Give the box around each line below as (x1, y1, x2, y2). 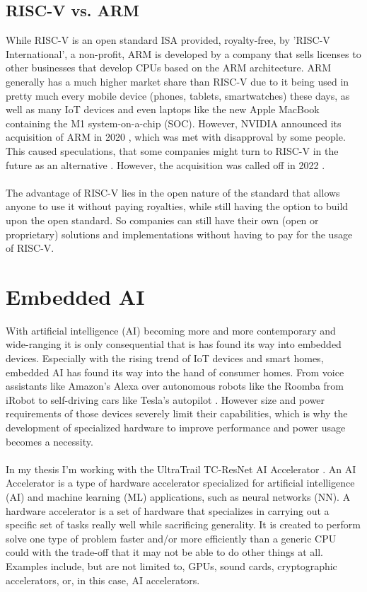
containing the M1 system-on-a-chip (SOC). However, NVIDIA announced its (6, 115, 342, 130)
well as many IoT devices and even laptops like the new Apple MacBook (6, 102, 320, 117)
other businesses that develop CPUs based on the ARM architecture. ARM (6, 60, 332, 75)
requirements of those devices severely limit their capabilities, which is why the (6, 406, 348, 421)
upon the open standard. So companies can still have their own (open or (6, 212, 319, 227)
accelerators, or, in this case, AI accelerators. (6, 572, 200, 587)
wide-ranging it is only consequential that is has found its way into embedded (6, 337, 342, 352)
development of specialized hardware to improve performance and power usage (6, 419, 346, 434)
